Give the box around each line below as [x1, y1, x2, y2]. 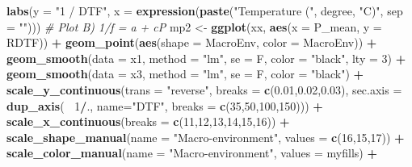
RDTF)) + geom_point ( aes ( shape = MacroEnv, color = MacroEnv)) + [6, 34, 377, 51]
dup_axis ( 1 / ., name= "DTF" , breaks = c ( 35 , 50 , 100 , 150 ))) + [6, 97, 323, 114]
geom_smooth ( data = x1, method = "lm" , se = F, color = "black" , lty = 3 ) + [6, 49, 406, 66]
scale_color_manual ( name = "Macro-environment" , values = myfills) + [6, 144, 377, 161]
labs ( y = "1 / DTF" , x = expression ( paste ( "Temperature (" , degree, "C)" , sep [6, 2, 403, 19]
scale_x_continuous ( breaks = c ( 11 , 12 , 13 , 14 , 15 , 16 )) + [6, 113, 290, 130]
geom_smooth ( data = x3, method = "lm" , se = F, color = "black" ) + [6, 65, 364, 82]
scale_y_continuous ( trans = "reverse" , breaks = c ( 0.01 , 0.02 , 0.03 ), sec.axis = [6, 81, 402, 98]
